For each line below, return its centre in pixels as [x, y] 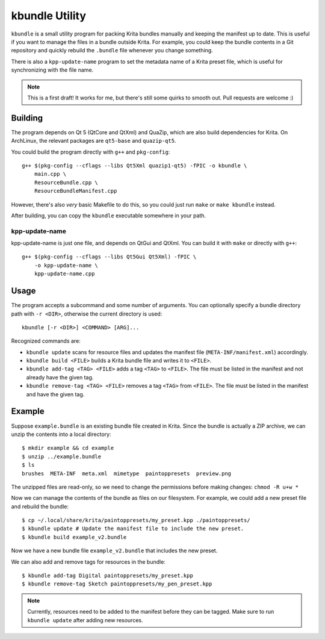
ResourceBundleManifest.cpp [76, 191]
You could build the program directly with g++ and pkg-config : [91, 152]
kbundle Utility [49, 16]
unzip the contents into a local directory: [61, 434]
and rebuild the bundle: [40, 507]
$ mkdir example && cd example [68, 448]
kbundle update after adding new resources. [85, 620]
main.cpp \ [50, 174]
